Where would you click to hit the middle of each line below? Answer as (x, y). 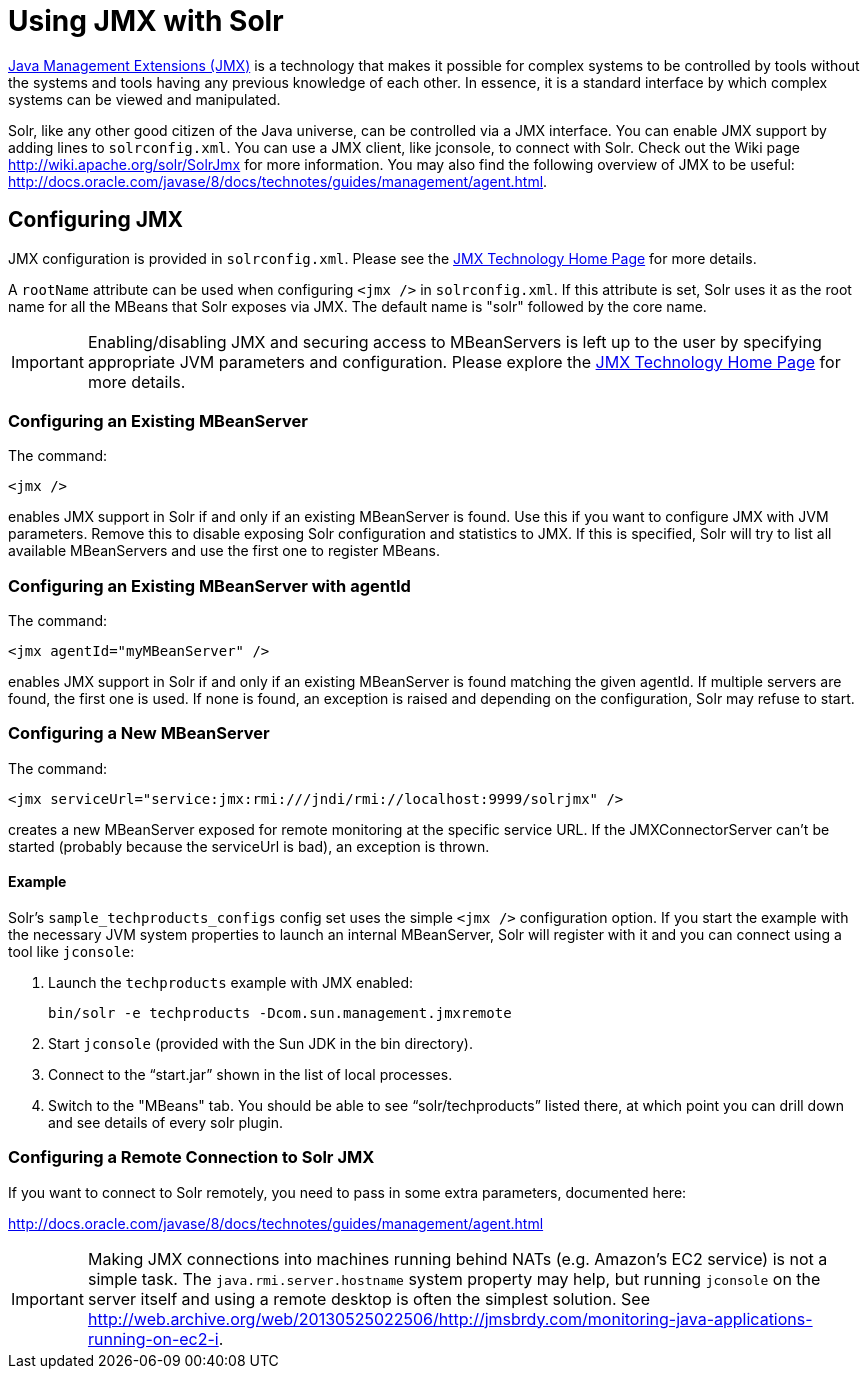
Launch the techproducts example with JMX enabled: (231, 983)
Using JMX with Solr (146, 21)
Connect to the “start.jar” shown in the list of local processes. (250, 1075)
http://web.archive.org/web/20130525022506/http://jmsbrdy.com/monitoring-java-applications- (450, 1318)
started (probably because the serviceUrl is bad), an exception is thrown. (249, 846)
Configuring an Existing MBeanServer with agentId (209, 585)
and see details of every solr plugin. (166, 1123)
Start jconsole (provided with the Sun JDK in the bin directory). (260, 1044)
